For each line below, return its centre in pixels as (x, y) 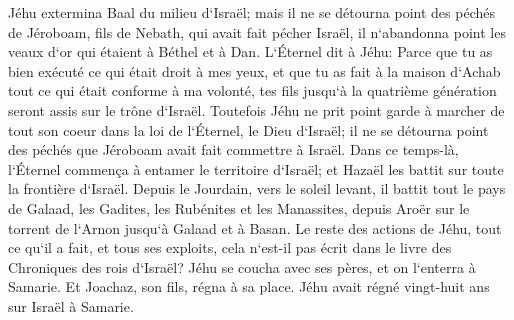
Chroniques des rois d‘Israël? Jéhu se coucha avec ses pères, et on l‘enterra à (242, 266)
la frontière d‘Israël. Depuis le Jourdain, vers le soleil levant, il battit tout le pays (257, 188)
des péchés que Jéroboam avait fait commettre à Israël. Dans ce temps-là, (233, 149)
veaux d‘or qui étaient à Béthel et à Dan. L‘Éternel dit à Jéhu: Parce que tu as (250, 51)
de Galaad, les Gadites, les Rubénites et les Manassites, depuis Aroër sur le (239, 207)
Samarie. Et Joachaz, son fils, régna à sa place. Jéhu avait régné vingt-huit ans (249, 286)
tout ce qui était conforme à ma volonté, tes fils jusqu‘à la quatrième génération (252, 90)
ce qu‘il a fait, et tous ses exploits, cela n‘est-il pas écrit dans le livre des (230, 247)
